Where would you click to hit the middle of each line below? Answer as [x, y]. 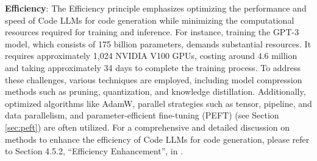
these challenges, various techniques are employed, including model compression [154, 79]
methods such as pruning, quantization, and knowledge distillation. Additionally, [155, 91]
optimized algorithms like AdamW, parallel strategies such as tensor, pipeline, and [158, 103]
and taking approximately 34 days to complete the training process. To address [153, 67]
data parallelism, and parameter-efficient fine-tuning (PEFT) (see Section [142, 115]
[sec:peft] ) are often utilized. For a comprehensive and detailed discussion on [147, 127]
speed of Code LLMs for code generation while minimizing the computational [150, 20]
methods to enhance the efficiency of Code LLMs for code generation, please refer [157, 139]
